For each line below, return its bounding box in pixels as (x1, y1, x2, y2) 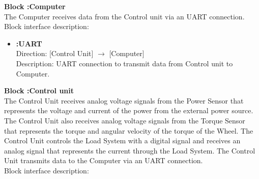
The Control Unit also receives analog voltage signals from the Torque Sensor (4, 115, 245, 125)
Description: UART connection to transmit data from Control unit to (16, 58, 233, 68)
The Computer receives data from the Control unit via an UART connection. (4, 11, 245, 21)
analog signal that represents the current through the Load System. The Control (4, 145, 255, 156)
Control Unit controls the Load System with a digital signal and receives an (4, 135, 241, 146)
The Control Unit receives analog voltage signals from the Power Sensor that (4, 95, 244, 106)
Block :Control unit (4, 85, 74, 96)
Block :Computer (4, 1, 66, 11)
